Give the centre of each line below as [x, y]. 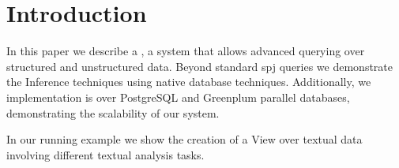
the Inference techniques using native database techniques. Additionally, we [189, 82]
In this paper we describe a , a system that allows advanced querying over [186, 51]
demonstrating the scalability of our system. [113, 112]
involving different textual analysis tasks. [105, 154]
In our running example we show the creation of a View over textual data [184, 139]
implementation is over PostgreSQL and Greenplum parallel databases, [178, 97]
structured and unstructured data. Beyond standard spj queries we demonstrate [200, 66]
